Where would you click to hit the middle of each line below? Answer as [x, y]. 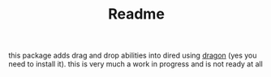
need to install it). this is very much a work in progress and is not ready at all [136, 64]
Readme [136, 14]
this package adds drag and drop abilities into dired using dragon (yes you [133, 56]
